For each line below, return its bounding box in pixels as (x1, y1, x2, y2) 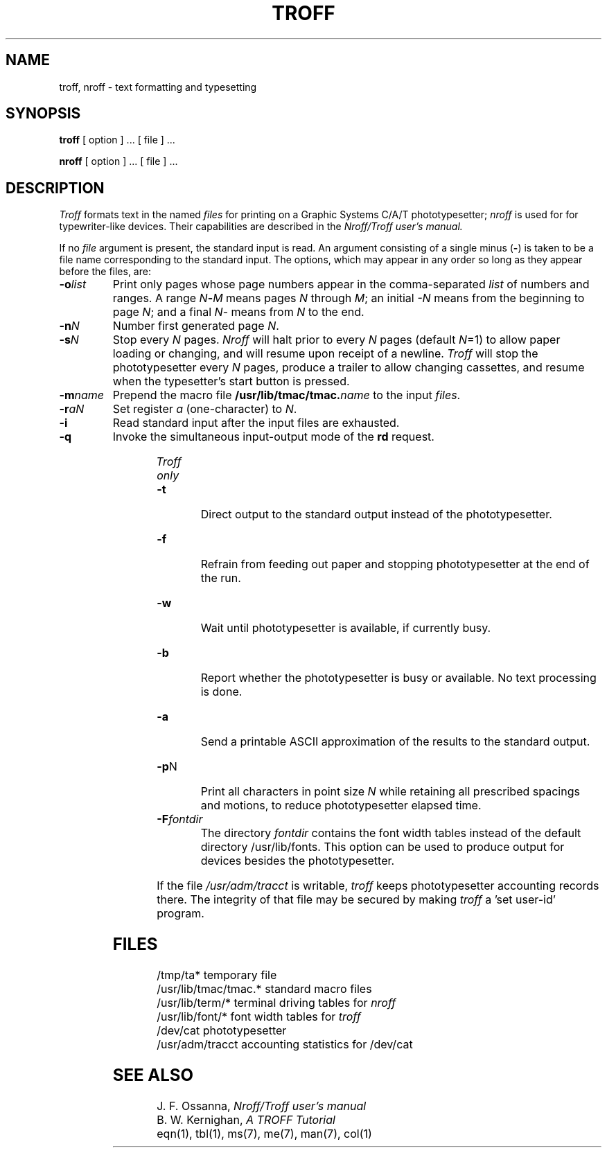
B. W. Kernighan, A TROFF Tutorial (157, 1112, 335, 1127)
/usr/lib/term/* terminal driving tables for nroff (157, 996, 396, 1010)
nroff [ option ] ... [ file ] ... (59, 155, 178, 168)
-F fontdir (157, 812, 203, 827)
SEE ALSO (112, 1065, 194, 1085)
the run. (200, 571, 241, 586)
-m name (59, 388, 104, 403)
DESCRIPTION (6, 179, 105, 197)
